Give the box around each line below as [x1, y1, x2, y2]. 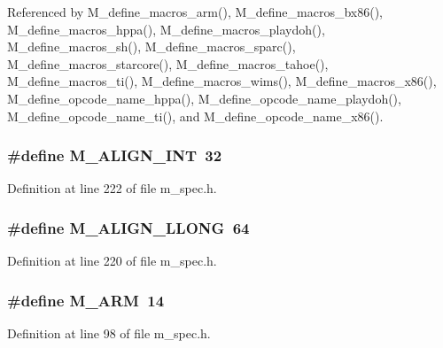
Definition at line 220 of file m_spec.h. [7, 251, 217, 270]
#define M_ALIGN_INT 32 [7, 144, 222, 166]
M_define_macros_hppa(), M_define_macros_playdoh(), [7, 19, 325, 38]
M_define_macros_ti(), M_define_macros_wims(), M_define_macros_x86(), [7, 72, 437, 90]
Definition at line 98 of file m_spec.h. [7, 324, 211, 342]
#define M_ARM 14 [7, 289, 165, 311]
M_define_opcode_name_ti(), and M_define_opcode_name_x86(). [7, 106, 384, 125]
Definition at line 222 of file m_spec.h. [7, 179, 217, 197]
